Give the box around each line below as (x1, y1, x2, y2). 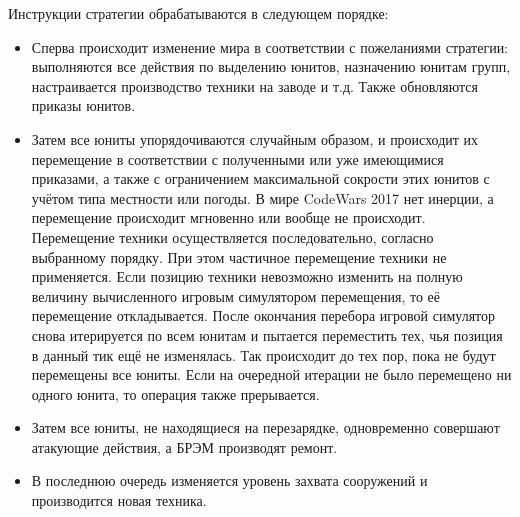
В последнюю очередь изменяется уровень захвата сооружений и (31, 470, 428, 491)
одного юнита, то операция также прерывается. (31, 383, 320, 404)
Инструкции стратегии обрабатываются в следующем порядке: (8, 3, 389, 23)
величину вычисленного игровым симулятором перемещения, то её (31, 285, 441, 306)
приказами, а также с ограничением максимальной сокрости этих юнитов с (31, 168, 490, 189)
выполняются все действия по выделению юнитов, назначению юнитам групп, (31, 56, 511, 77)
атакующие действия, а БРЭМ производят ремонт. (31, 436, 338, 457)
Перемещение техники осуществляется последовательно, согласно (31, 226, 434, 247)
